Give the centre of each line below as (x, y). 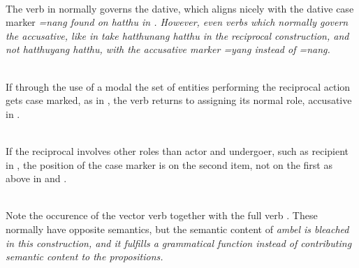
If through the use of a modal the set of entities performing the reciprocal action (178, 86)
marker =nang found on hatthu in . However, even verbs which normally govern (177, 22)
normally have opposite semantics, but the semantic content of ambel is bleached (177, 229)
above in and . (36, 178)
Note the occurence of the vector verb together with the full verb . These (162, 215)
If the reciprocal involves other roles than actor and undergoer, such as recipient (177, 150)
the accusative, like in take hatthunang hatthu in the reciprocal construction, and (177, 35)
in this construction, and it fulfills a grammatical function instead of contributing (179, 243)
